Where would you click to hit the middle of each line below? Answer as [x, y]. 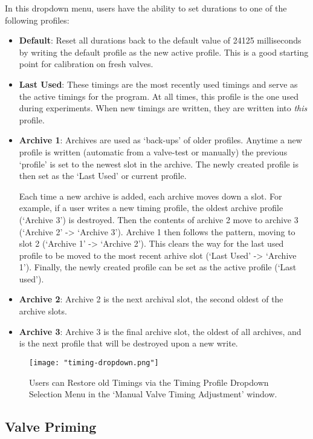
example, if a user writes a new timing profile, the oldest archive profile [151, 208]
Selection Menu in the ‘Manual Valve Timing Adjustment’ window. [153, 394]
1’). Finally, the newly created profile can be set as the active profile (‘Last [158, 267]
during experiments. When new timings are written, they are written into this [163, 108]
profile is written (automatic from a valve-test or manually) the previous [153, 151]
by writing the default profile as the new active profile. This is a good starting [164, 52]
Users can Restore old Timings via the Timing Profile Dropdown [149, 382]
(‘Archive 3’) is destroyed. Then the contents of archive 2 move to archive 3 [159, 219]
